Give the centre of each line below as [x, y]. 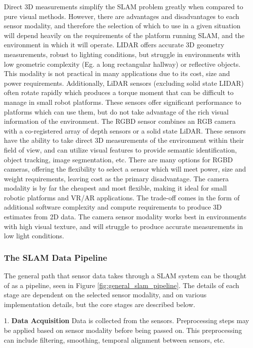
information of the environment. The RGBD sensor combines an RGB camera [120, 121]
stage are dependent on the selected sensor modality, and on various [105, 295]
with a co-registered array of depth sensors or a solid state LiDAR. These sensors [125, 130]
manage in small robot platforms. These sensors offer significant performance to [123, 102]
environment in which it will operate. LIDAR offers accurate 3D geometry [114, 45]
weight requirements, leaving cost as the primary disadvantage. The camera [117, 178]
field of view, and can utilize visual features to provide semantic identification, [120, 149]
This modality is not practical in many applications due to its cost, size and [117, 73]
